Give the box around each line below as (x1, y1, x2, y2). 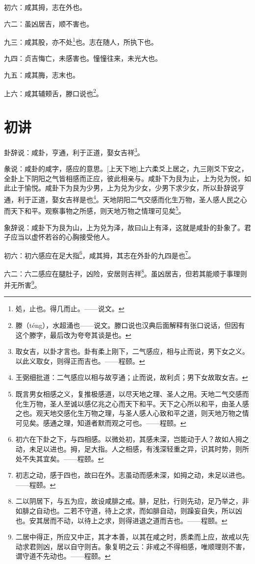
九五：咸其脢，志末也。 (4, 70, 79, 80)
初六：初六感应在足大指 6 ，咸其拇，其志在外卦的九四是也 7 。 (4, 248, 195, 260)
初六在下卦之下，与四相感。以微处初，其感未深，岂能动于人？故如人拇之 (15, 434, 249, 444)
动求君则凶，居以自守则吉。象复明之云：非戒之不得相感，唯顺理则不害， (15, 541, 249, 551)
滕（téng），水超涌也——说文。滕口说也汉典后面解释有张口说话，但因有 (15, 320, 245, 330)
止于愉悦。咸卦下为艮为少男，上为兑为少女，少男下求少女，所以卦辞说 (10, 183, 237, 193)
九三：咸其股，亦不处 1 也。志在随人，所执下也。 (4, 35, 158, 47)
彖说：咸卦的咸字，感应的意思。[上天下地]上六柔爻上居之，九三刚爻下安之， (4, 163, 248, 174)
